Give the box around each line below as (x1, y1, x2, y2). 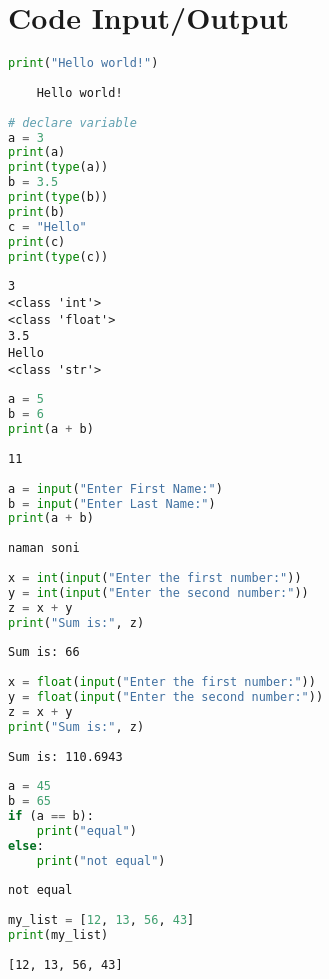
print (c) (8, 234, 66, 249)
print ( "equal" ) (36, 823, 137, 838)
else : (8, 838, 44, 853)
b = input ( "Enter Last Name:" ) (8, 496, 216, 511)
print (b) (8, 204, 66, 219)
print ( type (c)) (8, 249, 109, 264)
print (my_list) (8, 928, 109, 942)
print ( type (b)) (8, 190, 109, 205)
